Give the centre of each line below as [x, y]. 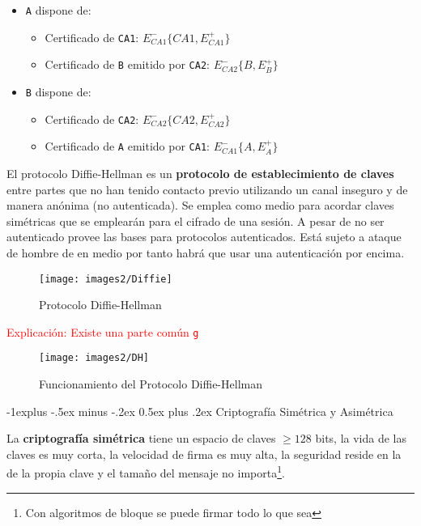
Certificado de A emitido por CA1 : [127, 146]
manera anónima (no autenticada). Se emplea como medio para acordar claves [200, 205]
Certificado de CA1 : [92, 37]
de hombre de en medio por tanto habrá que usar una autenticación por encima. [206, 252]
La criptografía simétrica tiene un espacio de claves [141, 438]
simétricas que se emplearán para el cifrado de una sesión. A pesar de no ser [196, 221]
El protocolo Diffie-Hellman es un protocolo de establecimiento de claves [200, 173]
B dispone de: [58, 91]
